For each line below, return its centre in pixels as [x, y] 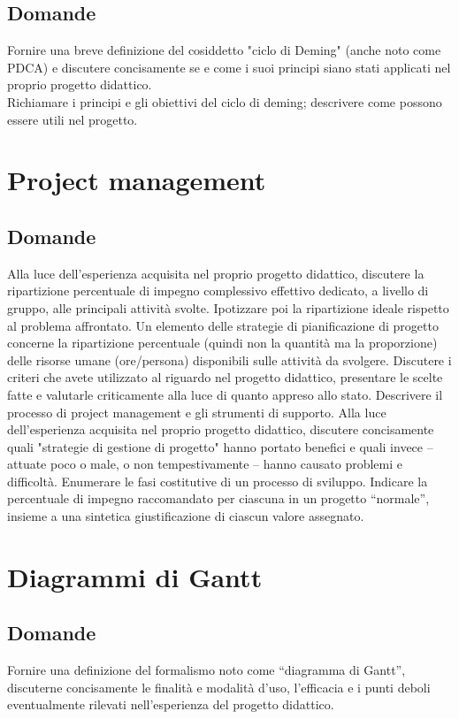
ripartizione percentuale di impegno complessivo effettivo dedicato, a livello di [218, 291]
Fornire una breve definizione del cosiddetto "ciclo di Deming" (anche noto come [224, 50]
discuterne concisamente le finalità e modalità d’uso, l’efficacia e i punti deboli [219, 687]
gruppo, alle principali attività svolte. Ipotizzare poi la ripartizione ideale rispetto [228, 307]
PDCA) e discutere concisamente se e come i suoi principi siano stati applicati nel [229, 67]
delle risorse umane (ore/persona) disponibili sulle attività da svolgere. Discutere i [229, 359]
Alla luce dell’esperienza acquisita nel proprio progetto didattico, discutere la [216, 273]
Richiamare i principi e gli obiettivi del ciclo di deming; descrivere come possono [225, 101]
